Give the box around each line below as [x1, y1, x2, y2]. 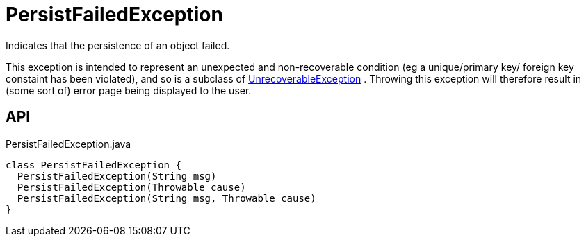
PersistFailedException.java [6, 137, 131, 150]
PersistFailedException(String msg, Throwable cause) [17, 192, 316, 204]
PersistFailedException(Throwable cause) [17, 181, 246, 193]
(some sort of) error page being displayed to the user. [6, 84, 252, 96]
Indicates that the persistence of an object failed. [6, 39, 230, 51]
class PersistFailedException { [6, 159, 181, 171]
